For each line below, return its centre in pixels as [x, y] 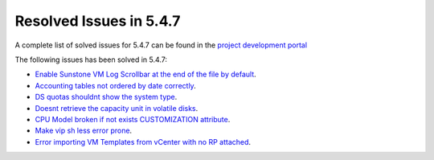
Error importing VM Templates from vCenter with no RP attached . [143, 142]
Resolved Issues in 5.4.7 [98, 21]
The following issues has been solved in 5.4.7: [91, 59]
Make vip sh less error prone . [84, 131]
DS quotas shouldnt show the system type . [106, 97]
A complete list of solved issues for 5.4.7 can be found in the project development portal [161, 45]
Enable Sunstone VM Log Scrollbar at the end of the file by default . [145, 74]
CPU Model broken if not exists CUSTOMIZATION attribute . [133, 119]
